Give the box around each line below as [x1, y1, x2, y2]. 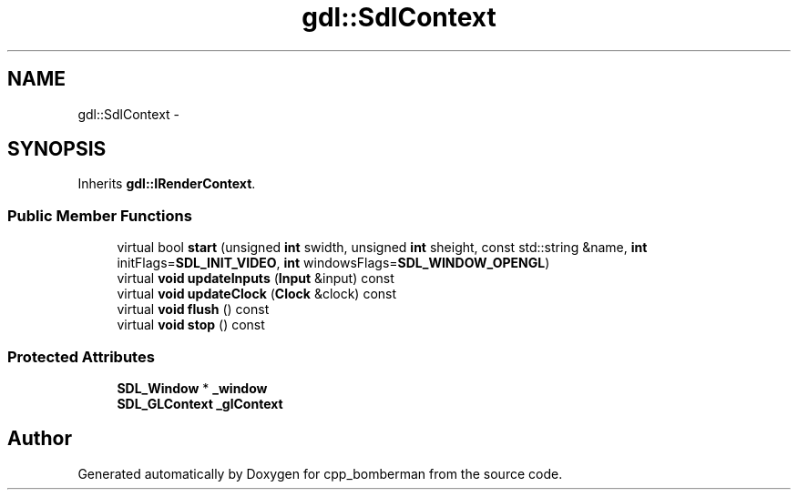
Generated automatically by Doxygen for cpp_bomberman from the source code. [77, 465, 563, 482]
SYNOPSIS [7, 137, 107, 161]
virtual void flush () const [117, 301, 270, 318]
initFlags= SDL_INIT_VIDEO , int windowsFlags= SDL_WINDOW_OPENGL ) [117, 255, 550, 271]
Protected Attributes [7, 347, 155, 366]
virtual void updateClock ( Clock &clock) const [117, 286, 397, 302]
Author [7, 427, 72, 451]
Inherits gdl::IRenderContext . [77, 176, 256, 192]
